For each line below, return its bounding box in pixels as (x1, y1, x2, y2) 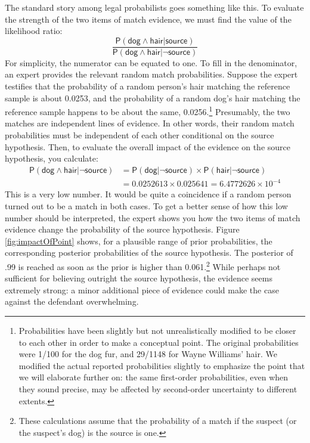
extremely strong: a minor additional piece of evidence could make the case (5, 283, 279, 296)
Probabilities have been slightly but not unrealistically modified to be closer (18, 324, 296, 336)
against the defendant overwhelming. (5, 295, 139, 308)
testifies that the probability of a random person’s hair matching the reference (5, 80, 290, 92)
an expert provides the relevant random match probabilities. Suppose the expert (5, 68, 298, 80)
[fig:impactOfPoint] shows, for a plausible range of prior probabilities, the (5, 234, 272, 247)
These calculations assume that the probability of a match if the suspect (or (18, 414, 297, 427)
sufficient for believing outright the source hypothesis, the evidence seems (5, 272, 272, 284)
